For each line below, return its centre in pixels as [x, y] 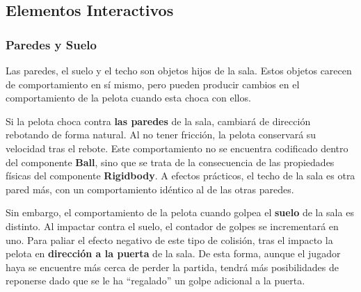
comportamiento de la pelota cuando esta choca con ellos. [128, 98]
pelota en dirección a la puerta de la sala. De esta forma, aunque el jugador [173, 253]
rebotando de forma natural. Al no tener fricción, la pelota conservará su [161, 135]
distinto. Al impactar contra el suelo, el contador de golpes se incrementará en [172, 226]
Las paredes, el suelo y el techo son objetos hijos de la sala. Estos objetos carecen [179, 70]
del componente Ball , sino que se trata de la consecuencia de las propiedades [170, 162]
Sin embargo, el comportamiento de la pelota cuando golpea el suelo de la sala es [180, 212]
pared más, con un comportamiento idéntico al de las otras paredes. [150, 189]
